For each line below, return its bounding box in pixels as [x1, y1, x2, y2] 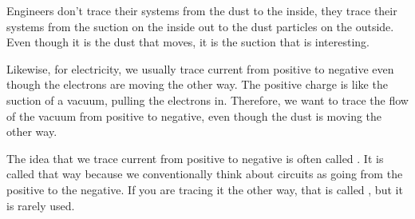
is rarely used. [6, 197, 75, 213]
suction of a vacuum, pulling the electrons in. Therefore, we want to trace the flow [6, 91, 409, 108]
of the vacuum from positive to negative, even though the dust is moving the [6, 107, 382, 124]
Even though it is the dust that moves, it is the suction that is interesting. [6, 34, 370, 50]
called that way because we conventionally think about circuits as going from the [6, 165, 403, 182]
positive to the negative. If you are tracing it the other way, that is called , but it [6, 181, 403, 197]
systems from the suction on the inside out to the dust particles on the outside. [6, 18, 394, 34]
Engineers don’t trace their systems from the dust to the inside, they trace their [6, 2, 397, 18]
